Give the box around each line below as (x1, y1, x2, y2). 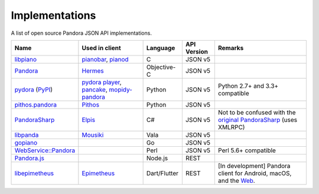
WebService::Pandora (14, 146, 76, 154)
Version (185, 47, 208, 55)
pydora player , (82, 78, 122, 86)
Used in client (82, 44, 121, 52)
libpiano (14, 55, 37, 63)
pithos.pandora (14, 100, 57, 108)
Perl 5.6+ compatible (217, 146, 276, 154)
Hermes (82, 67, 105, 75)
